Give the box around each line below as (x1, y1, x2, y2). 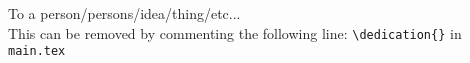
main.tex (8, 44, 66, 59)
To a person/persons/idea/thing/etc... (8, 3, 241, 23)
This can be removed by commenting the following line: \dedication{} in (8, 22, 462, 43)
